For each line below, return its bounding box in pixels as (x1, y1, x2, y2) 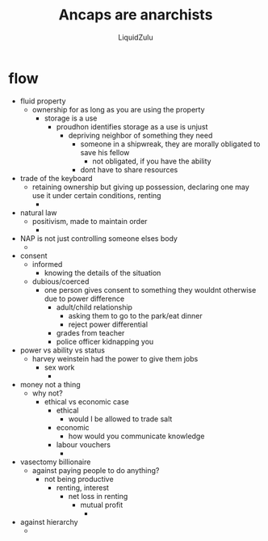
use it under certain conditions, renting (31, 190, 161, 200)
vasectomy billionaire (19, 457, 91, 467)
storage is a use (44, 113, 98, 123)
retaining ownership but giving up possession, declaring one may (31, 182, 250, 192)
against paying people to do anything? (31, 465, 160, 475)
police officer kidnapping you (56, 336, 154, 346)
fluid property (19, 95, 66, 106)
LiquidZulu (118, 32, 153, 42)
